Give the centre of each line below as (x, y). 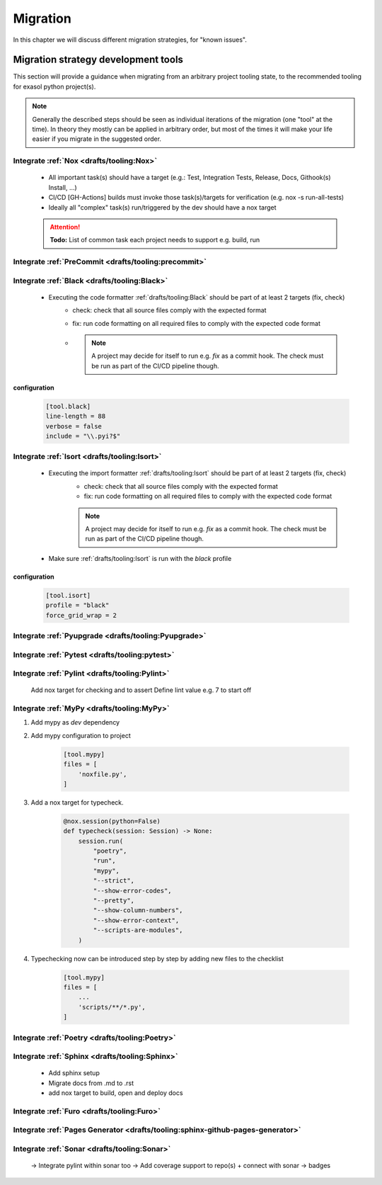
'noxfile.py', (103, 774)
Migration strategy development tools (98, 60)
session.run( (101, 841)
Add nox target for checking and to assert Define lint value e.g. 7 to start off (141, 690)
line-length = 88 (76, 416)
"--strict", (114, 881)
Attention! (65, 227)
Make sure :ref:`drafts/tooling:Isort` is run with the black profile (140, 558)
